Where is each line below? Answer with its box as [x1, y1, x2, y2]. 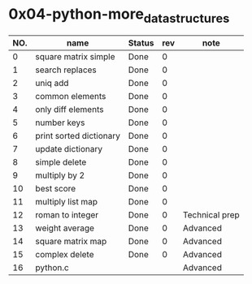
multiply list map [35, 196, 98, 207]
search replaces [35, 64, 98, 75]
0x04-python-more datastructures [8, 5, 230, 26]
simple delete [35, 156, 87, 167]
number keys [35, 117, 85, 128]
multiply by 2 [35, 170, 85, 181]
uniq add [35, 77, 69, 88]
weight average [35, 222, 95, 234]
